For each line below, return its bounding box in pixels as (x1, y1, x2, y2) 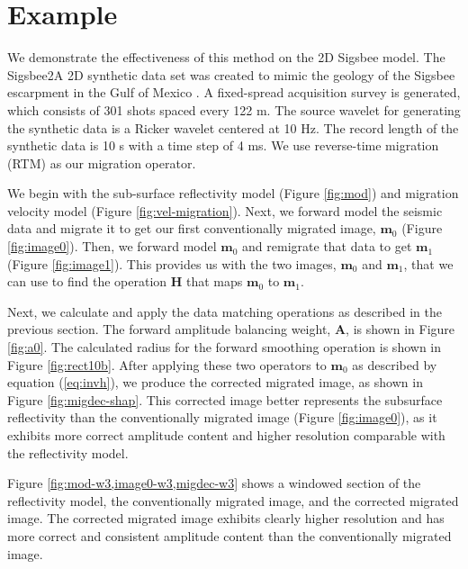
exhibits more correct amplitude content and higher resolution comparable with (7, 426, 445, 444)
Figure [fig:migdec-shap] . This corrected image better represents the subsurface (7, 390, 443, 409)
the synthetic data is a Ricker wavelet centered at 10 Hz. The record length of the (7, 118, 459, 137)
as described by (352, 355, 437, 374)
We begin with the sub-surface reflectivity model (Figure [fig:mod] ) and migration (7, 184, 459, 203)
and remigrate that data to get (242, 237, 412, 256)
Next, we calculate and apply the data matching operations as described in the (7, 302, 442, 321)
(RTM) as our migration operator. (7, 153, 196, 172)
